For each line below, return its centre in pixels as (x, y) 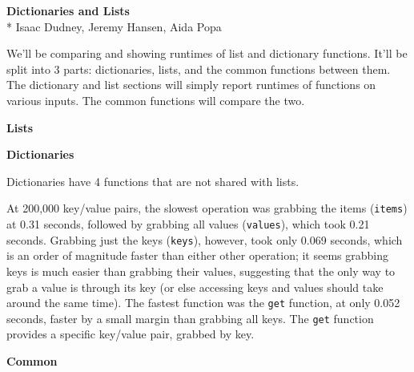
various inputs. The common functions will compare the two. (156, 100)
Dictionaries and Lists (68, 10)
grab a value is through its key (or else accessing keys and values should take (195, 287)
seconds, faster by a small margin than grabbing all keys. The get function (190, 318)
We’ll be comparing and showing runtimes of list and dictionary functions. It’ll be (207, 53)
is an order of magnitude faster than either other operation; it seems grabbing (197, 255)
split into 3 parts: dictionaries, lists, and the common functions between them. (199, 69)
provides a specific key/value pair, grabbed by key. (131, 334)
